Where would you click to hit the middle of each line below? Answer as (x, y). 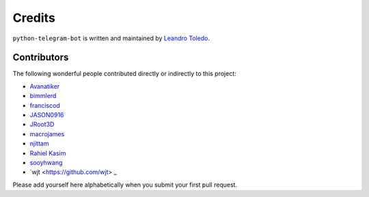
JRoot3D (42, 124)
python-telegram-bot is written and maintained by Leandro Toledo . (111, 38)
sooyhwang (46, 162)
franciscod (45, 105)
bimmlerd (43, 96)
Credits (34, 18)
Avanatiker (45, 86)
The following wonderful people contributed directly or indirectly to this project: (125, 74)
